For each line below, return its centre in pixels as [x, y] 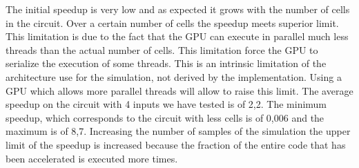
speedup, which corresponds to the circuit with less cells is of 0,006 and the [165, 117]
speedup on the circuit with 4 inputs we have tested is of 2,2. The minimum [166, 104]
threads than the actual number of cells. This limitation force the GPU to [162, 49]
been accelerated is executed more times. [92, 158]
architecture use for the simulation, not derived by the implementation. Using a [174, 76]
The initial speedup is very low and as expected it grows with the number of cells [178, 9]
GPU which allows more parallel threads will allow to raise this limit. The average [179, 90]
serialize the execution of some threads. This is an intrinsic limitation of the [166, 63]
